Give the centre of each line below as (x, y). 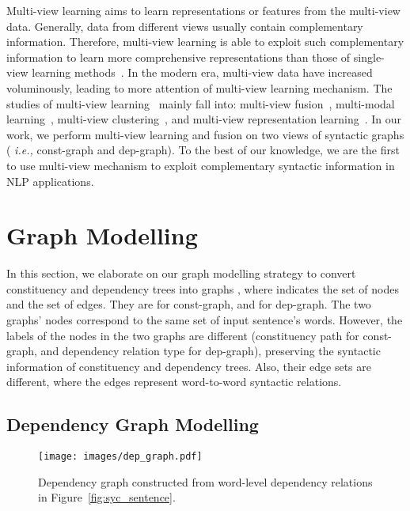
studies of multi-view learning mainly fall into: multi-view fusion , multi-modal (201, 103)
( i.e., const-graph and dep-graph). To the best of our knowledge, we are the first (203, 150)
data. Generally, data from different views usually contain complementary (185, 26)
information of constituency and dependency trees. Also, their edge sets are (189, 366)
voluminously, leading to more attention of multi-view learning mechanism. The (199, 87)
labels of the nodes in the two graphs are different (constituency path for (183, 335)
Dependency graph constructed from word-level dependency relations (205, 481)
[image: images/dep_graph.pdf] (120, 457)
